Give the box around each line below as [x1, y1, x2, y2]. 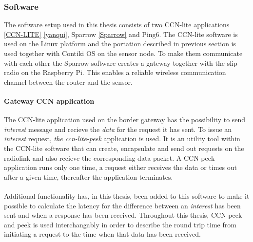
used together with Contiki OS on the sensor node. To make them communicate [4, 48, 243, 58]
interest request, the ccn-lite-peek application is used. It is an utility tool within [4, 133, 240, 144]
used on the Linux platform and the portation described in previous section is [4, 38, 236, 49]
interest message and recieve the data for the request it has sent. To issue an [4, 124, 232, 134]
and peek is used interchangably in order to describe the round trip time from [4, 219, 236, 229]
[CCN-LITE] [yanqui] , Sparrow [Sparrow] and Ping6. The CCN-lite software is [4, 29, 238, 39]
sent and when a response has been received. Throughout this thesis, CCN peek [4, 210, 242, 220]
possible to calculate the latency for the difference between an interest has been [4, 200, 241, 210]
